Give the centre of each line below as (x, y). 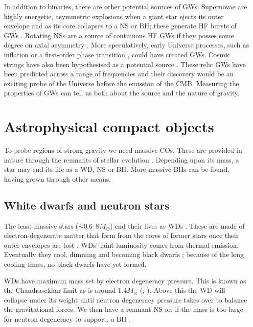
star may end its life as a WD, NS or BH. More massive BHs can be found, (117, 169)
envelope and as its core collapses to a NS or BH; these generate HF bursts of (120, 26)
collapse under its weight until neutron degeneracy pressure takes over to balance (126, 299)
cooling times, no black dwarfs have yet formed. (75, 264)
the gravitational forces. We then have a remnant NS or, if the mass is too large (124, 309)
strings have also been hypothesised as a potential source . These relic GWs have (125, 64)
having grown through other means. (57, 178)
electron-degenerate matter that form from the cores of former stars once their (121, 235)
